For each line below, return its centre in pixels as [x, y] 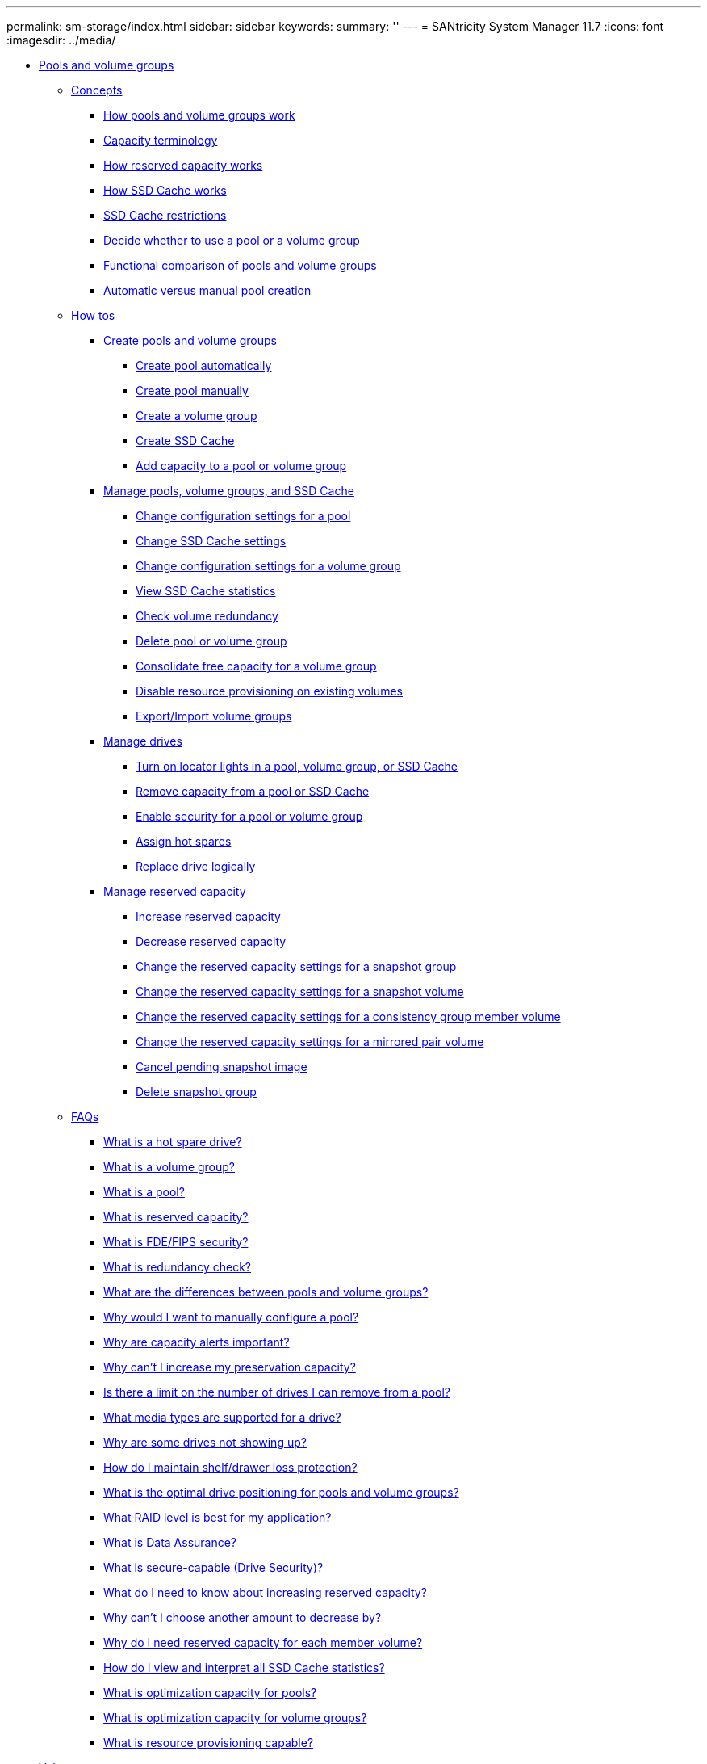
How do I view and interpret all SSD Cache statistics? [244, 1667]
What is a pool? [144, 1192]
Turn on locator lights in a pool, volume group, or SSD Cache [297, 766]
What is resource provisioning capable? [209, 1743]
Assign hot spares [184, 841]
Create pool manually [192, 391]
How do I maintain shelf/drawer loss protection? [230, 1467]
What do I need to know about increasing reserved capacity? [265, 1592]
